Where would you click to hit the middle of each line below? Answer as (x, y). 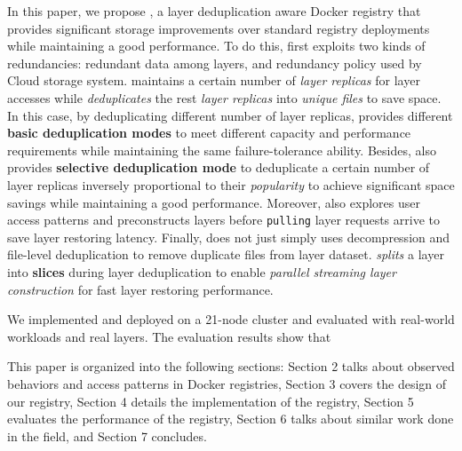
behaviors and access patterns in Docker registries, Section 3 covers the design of (227, 383)
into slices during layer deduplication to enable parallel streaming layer (202, 271)
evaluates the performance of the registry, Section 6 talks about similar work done (231, 419)
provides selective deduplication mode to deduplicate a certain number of (219, 167)
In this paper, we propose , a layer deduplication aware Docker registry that (214, 11)
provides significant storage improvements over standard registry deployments (219, 28)
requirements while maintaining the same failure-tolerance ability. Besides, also (222, 150)
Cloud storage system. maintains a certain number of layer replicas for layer (214, 80)
